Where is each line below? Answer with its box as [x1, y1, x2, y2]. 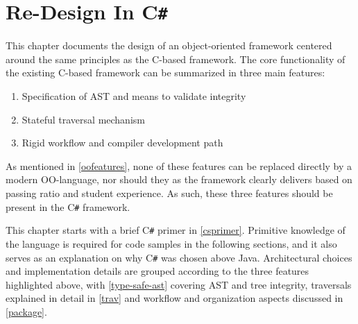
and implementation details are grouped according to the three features [6, 264, 309, 278]
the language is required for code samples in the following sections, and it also [6, 236, 337, 250]
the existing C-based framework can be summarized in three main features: [6, 65, 325, 80]
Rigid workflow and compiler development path [22, 135, 223, 150]
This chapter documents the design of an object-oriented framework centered [6, 38, 332, 53]
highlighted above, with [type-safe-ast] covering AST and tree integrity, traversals [6, 277, 352, 291]
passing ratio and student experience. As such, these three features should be [6, 186, 333, 200]
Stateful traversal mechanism [22, 112, 145, 126]
